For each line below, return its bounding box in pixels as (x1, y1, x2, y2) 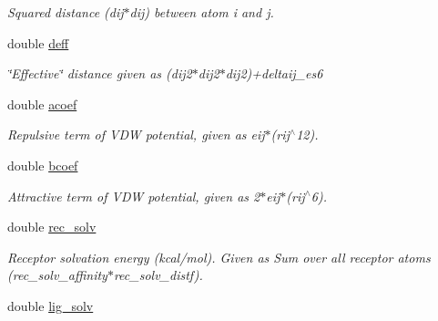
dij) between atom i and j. (129, 3, 274, 21)
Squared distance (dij (7, 3, 124, 21)
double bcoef (7, 155, 78, 174)
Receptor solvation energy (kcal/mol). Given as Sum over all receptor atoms (7, 247, 431, 266)
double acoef (7, 94, 77, 113)
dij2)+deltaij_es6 (225, 64, 323, 83)
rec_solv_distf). (113, 265, 203, 285)
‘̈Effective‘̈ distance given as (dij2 (7, 64, 192, 83)
